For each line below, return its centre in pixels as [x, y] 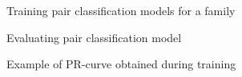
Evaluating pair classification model [94, 37]
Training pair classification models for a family [121, 10]
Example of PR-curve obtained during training [121, 64]
